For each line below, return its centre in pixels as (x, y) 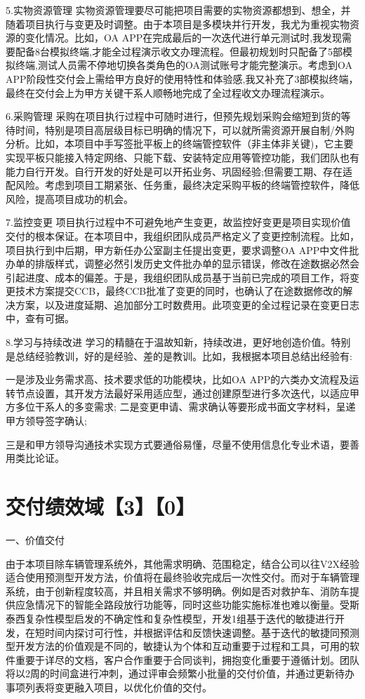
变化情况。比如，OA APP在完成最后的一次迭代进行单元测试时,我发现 (184, 38)
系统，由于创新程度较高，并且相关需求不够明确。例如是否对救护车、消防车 (178, 591)
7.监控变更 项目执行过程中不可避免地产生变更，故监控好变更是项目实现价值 (178, 222)
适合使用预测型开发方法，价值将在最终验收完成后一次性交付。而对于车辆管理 (182, 577)
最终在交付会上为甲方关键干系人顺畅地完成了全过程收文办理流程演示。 (168, 92)
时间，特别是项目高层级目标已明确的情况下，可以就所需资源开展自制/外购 (185, 129)
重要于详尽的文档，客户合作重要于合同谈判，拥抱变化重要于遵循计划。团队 (187, 659)
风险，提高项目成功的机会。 (69, 198)
